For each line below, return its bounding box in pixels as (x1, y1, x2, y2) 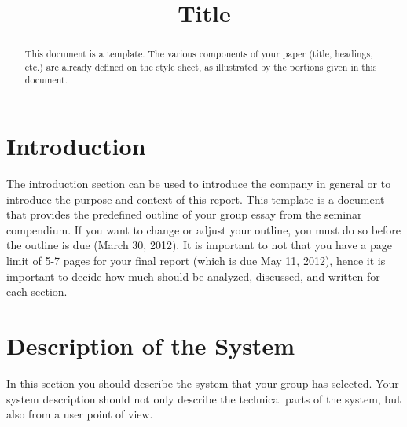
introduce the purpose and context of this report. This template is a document (6, 190, 385, 207)
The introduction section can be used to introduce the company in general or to (6, 175, 391, 192)
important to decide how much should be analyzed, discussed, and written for (6, 267, 380, 284)
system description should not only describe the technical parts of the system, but (6, 390, 401, 407)
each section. (6, 283, 68, 300)
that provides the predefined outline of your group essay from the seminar (6, 206, 362, 223)
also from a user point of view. (6, 406, 153, 422)
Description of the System (6, 329, 295, 362)
